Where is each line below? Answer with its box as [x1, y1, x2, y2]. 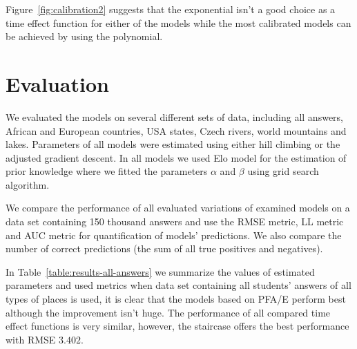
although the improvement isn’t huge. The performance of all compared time [6, 305, 331, 319]
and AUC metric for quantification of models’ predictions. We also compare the [6, 227, 342, 242]
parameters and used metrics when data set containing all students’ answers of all [6, 278, 351, 292]
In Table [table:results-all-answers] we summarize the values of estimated [6, 264, 315, 279]
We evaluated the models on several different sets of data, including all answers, [6, 109, 343, 124]
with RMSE [6, 332, 56, 346]
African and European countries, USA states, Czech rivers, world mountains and [6, 123, 347, 138]
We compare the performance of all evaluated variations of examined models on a [6, 200, 350, 215]
